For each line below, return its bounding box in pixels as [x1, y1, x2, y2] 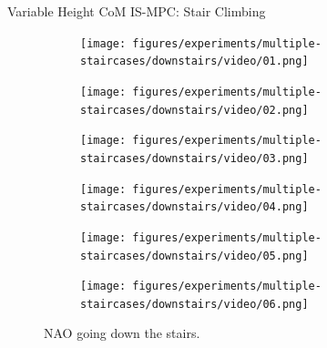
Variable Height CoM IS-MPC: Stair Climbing [7, 2, 266, 20]
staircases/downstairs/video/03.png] [80, 151, 309, 165]
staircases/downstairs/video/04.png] [80, 200, 309, 214]
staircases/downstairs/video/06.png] [80, 297, 309, 311]
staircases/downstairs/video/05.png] [80, 249, 309, 262]
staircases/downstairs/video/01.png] [80, 55, 309, 68]
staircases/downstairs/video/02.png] [80, 103, 309, 117]
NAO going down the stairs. [44, 323, 200, 343]
